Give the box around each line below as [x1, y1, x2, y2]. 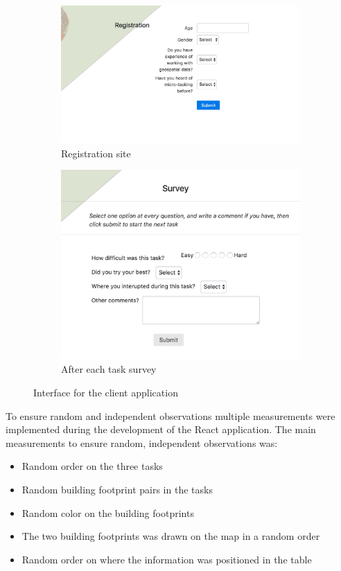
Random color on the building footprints [21, 505, 194, 520]
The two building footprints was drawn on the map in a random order [21, 529, 320, 543]
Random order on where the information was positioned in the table [21, 552, 312, 566]
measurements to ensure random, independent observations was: [6, 435, 278, 450]
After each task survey [61, 362, 157, 376]
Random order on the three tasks [21, 459, 163, 473]
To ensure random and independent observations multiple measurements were [6, 408, 335, 423]
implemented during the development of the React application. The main [6, 422, 316, 437]
